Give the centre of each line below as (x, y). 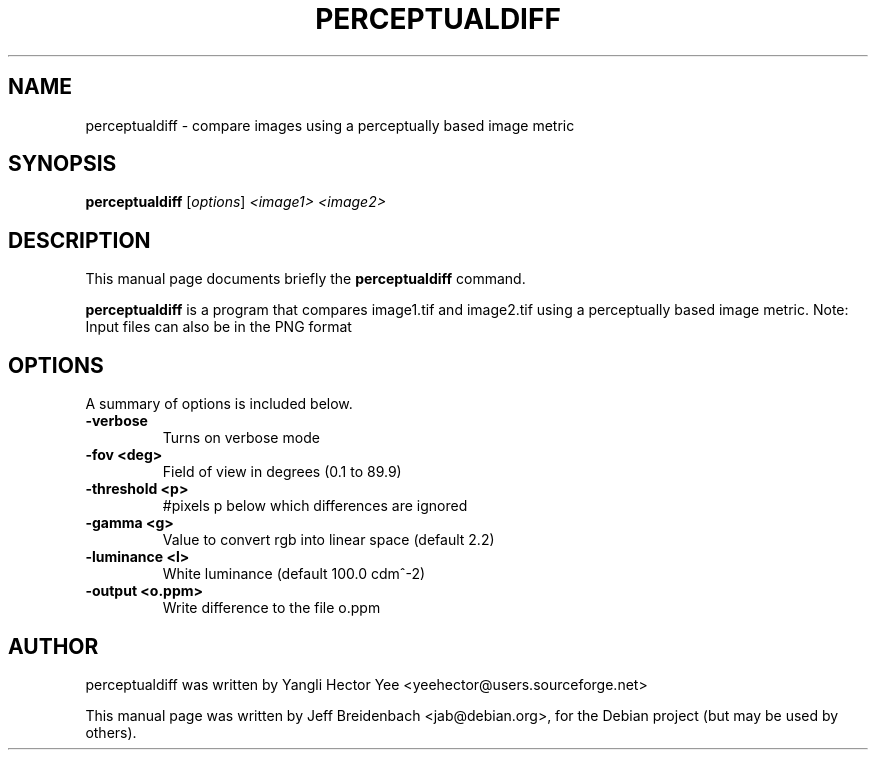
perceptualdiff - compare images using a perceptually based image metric (330, 125)
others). (111, 732)
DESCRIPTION (79, 240)
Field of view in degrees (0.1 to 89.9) (282, 472)
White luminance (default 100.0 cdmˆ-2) (294, 574)
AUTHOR (53, 646)
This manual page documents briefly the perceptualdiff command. (305, 279)
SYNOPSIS (62, 164)
